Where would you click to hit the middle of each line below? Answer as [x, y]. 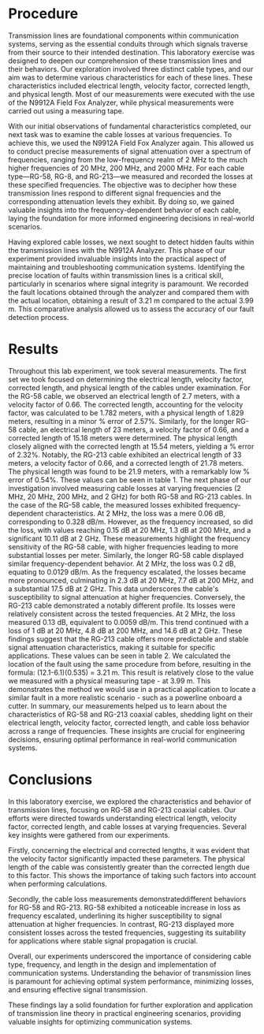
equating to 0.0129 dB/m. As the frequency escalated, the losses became [127, 571]
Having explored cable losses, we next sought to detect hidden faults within [131, 242]
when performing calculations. [58, 883]
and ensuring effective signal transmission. [78, 989]
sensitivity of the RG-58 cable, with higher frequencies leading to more [123, 547]
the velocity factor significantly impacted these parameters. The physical [127, 858]
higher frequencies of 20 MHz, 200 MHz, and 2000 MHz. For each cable [126, 168]
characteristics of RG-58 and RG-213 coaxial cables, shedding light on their [131, 714]
